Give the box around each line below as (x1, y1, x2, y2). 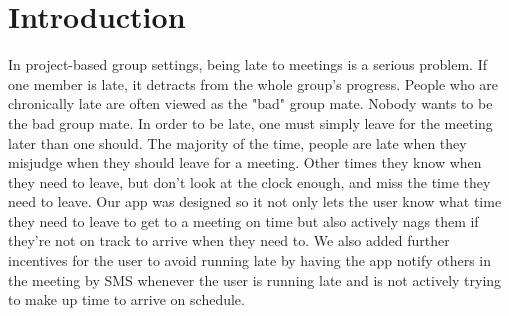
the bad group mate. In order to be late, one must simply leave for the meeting (8, 112, 493, 133)
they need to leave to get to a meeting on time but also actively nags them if (8, 210, 479, 231)
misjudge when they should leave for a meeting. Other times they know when (8, 152, 482, 173)
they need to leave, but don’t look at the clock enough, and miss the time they (8, 171, 491, 192)
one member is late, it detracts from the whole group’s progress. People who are (8, 73, 499, 94)
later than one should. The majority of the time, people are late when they (8, 132, 467, 153)
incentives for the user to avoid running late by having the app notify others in (8, 250, 492, 271)
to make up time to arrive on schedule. (8, 289, 245, 310)
